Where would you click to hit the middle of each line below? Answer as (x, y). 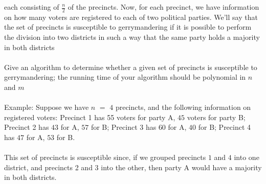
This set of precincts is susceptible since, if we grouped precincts (105, 157)
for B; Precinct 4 (225, 127)
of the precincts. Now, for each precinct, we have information (163, 7)
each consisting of (32, 7)
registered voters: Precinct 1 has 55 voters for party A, (90, 117)
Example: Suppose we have (47, 107)
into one (247, 157)
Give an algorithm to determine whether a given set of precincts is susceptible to (131, 67)
